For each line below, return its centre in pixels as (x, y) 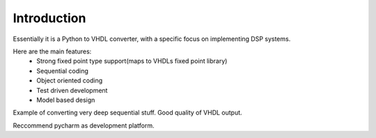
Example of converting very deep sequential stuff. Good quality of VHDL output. (128, 113)
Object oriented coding (70, 80)
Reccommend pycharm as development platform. (84, 126)
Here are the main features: (52, 51)
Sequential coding (62, 71)
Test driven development (72, 90)
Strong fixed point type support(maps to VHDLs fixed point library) (132, 61)
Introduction (49, 18)
